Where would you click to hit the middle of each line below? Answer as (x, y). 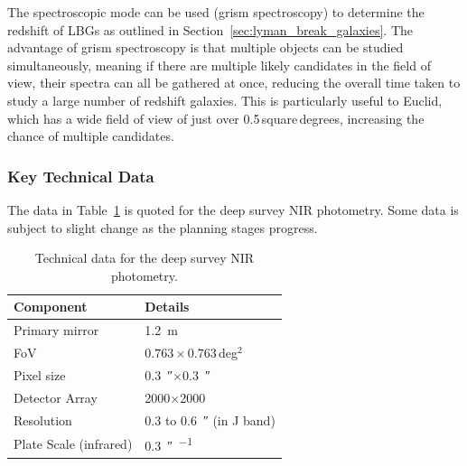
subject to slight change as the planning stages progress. (163, 227)
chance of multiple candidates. (91, 136)
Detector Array (56, 397)
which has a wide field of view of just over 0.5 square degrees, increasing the (216, 118)
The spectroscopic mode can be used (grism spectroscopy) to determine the (216, 12)
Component (51, 307)
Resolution (43, 419)
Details (167, 307)
